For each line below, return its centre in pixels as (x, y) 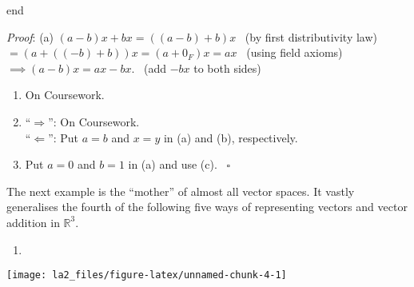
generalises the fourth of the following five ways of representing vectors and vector (207, 207)
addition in (33, 222)
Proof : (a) (30, 36)
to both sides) (227, 68)
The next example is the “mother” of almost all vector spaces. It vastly (181, 191)
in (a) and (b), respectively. (231, 137)
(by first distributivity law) (311, 36)
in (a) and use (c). (173, 164)
